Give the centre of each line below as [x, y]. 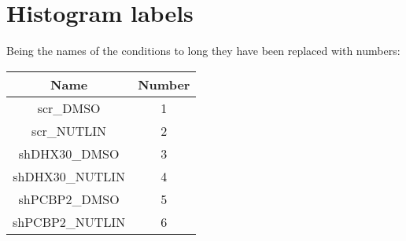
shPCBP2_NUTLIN [69, 221]
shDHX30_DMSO [69, 153]
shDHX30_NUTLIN [69, 176]
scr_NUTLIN [69, 130]
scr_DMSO [69, 108]
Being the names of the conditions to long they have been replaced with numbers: [203, 51]
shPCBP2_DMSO [69, 199]
